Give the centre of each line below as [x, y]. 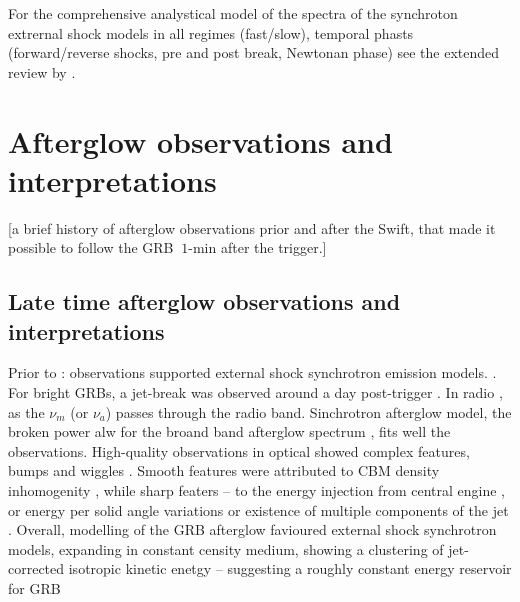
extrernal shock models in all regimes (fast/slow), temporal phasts [211, 32]
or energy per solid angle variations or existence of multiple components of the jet [258, 509]
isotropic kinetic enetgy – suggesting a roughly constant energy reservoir [290, 568]
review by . [42, 71]
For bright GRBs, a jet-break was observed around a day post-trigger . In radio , [255, 392]
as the [26, 411]
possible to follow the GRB [91, 247]
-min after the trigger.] [257, 247]
